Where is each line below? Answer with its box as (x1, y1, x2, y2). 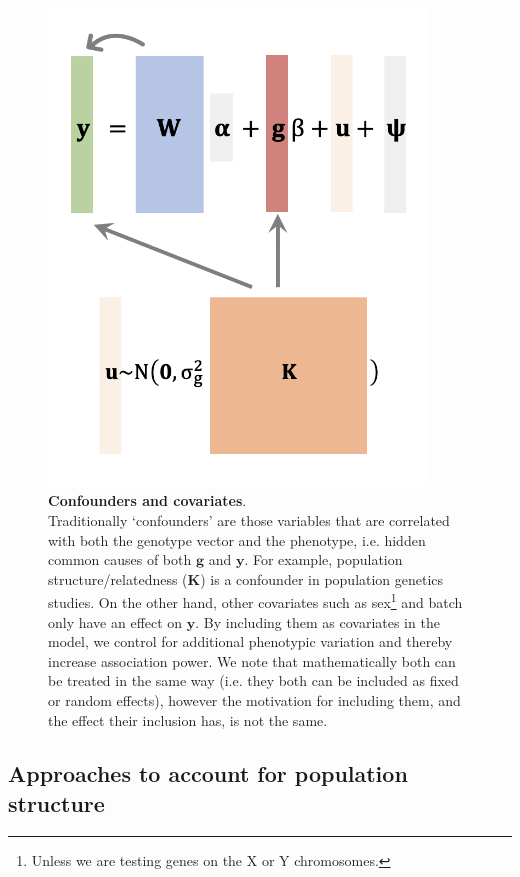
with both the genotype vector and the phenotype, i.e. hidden (48, 529, 426, 550)
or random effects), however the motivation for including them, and (48, 689, 461, 710)
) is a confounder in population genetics (200, 568, 444, 589)
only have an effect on (48, 611, 183, 632)
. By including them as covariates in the (195, 611, 440, 632)
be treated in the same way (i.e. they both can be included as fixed (48, 670, 459, 691)
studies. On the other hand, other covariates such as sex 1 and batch (48, 589, 463, 612)
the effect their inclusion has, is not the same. (48, 709, 328, 730)
